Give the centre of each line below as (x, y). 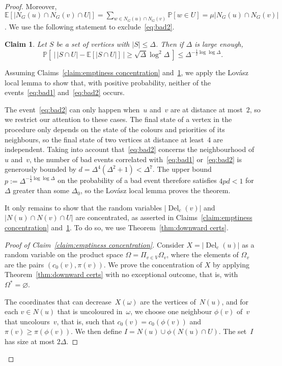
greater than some (41, 190)
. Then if (170, 44)
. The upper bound (182, 169)
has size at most (30, 341)
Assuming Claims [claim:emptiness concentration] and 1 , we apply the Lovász (127, 72)
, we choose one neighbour (171, 311)
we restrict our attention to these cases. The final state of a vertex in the (118, 119)
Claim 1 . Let (26, 44)
